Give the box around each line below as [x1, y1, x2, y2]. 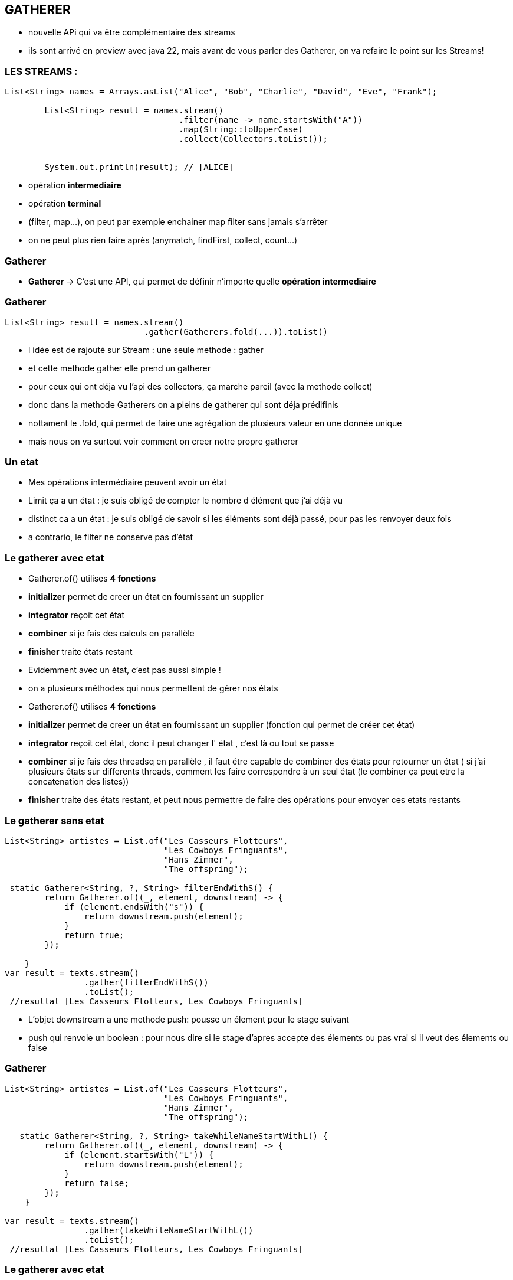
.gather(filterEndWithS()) [84, 977, 209, 987]
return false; [64, 1178, 129, 1188]
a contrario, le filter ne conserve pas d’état [28, 532, 193, 543]
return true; [64, 930, 124, 940]
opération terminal [28, 198, 101, 209]
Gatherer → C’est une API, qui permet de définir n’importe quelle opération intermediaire [28, 276, 376, 286]
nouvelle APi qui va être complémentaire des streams [28, 27, 235, 38]
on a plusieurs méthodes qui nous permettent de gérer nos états [28, 683, 278, 694]
